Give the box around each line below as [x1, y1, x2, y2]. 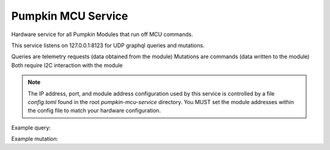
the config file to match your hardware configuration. [28, 107, 161, 114]
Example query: [11, 124, 51, 131]
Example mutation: [11, 135, 58, 143]
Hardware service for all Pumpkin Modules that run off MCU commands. [11, 31, 194, 38]
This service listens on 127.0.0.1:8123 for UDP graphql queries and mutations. [11, 42, 205, 49]
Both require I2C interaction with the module [11, 61, 123, 69]
